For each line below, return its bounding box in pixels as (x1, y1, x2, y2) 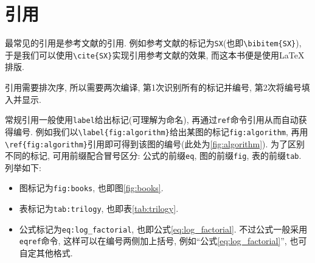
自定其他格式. (19, 247, 73, 259)
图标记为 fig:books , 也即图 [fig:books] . (19, 181, 164, 194)
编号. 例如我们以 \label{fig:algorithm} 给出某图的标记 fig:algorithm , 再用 (13, 125, 308, 138)
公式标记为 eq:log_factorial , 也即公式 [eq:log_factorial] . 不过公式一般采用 (19, 222, 308, 235)
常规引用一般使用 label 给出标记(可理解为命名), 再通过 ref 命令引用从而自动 (5, 113, 299, 126)
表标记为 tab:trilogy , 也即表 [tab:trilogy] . (19, 202, 179, 215)
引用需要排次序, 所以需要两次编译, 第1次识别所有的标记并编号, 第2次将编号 (5, 81, 302, 94)
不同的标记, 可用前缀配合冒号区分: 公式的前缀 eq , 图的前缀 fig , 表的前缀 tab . (5, 149, 302, 162)
